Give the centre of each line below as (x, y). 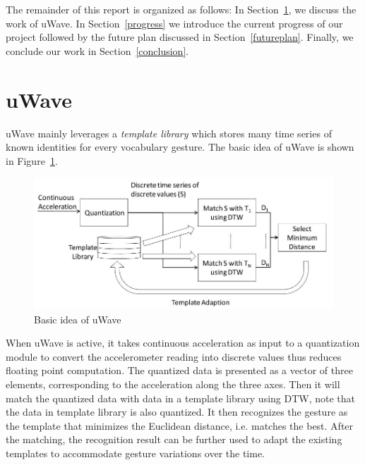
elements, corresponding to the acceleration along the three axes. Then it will (173, 384)
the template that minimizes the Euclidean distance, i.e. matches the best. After (180, 425)
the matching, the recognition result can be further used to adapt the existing (174, 439)
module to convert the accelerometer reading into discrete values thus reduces (174, 356)
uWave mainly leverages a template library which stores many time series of (169, 133)
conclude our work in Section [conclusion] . (97, 50)
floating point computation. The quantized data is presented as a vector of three (179, 370)
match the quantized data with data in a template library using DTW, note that (181, 398)
